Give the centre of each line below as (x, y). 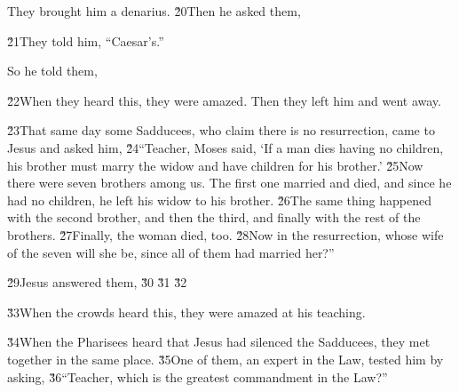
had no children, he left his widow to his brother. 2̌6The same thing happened (219, 200)
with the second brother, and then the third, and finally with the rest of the (214, 217)
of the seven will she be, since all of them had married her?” (171, 252)
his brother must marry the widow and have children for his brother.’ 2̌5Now (215, 165)
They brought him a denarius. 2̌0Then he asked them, (154, 11)
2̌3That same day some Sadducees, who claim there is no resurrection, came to (221, 130)
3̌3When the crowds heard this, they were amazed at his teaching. (186, 312)
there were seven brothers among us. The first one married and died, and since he (229, 183)
